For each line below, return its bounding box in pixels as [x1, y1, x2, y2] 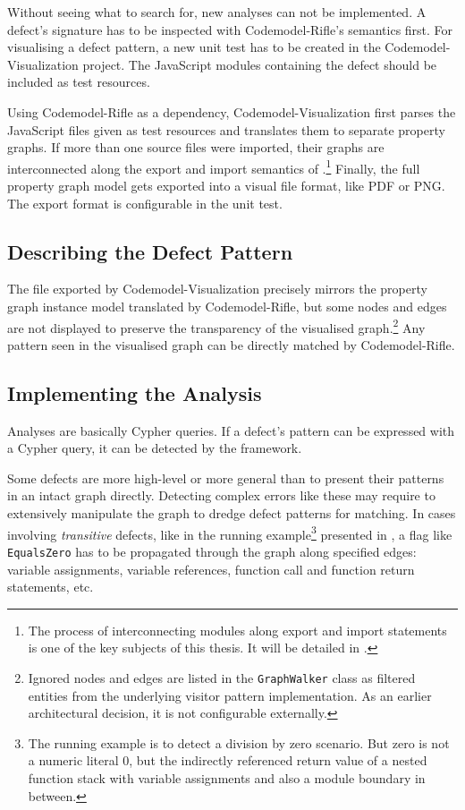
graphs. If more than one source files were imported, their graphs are [7, 138, 385, 157]
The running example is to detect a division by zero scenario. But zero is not [28, 733, 450, 752]
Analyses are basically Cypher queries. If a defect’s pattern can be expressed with [7, 421, 455, 439]
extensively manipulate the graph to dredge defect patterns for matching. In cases [7, 504, 456, 522]
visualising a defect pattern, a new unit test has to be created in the [7, 38, 381, 56]
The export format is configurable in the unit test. [7, 193, 283, 212]
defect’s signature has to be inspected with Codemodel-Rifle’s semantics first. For [7, 20, 453, 38]
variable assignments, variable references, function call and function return [7, 559, 415, 578]
